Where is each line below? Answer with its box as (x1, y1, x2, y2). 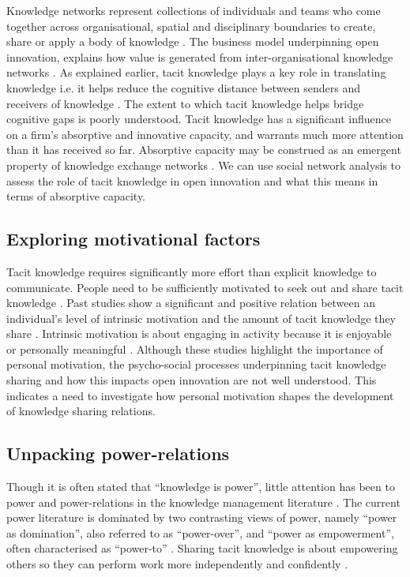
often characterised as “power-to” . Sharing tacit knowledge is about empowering (6, 540, 398, 556)
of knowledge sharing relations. (6, 403, 156, 419)
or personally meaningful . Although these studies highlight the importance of (6, 340, 383, 357)
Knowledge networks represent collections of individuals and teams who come (6, 2, 381, 18)
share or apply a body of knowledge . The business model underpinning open (6, 33, 379, 50)
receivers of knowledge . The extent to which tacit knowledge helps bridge (6, 95, 364, 111)
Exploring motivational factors (6, 227, 261, 251)
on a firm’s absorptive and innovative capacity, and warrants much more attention (6, 126, 404, 142)
